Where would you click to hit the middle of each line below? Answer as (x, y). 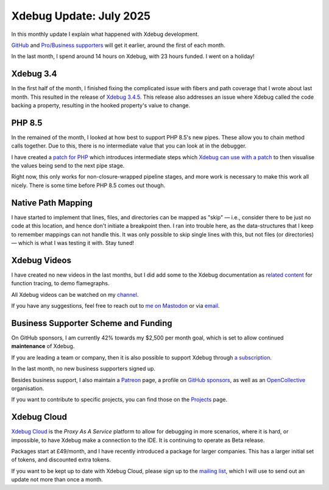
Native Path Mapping (52, 203)
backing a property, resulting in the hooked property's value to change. (101, 105)
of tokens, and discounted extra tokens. (61, 460)
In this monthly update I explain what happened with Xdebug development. (105, 34)
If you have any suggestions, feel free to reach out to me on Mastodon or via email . (115, 306)
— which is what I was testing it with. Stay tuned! (73, 243)
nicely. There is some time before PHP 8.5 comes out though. (88, 185)
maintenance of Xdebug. (43, 346)
